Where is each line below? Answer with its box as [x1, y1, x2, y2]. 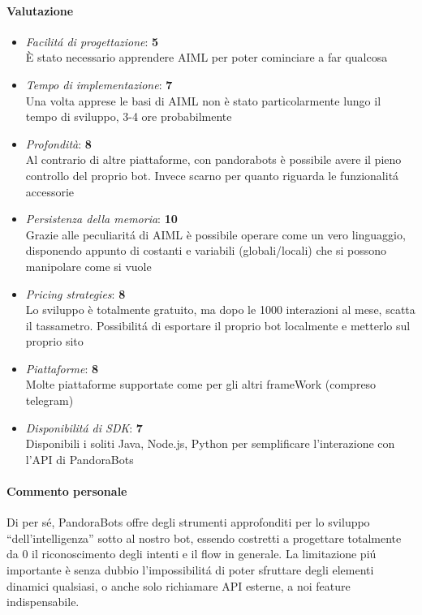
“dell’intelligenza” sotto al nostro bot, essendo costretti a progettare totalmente [6, 529, 402, 546]
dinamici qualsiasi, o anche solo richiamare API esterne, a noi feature [6, 577, 351, 594]
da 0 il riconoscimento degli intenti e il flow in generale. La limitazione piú [6, 545, 377, 562]
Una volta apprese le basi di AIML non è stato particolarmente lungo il [25, 92, 381, 109]
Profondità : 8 [25, 135, 92, 152]
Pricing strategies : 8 [25, 285, 126, 302]
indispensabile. [6, 593, 80, 610]
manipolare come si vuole [25, 257, 152, 274]
